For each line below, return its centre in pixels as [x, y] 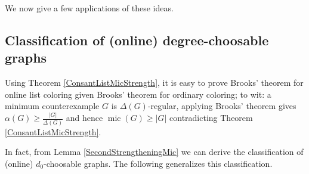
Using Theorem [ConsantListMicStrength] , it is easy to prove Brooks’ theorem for [154, 83]
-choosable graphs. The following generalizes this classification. [158, 163]
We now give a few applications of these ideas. [89, 8]
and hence [84, 118]
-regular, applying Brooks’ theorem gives [222, 106]
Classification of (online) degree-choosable [137, 40]
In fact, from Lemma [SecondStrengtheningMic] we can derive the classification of [154, 152]
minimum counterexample [52, 106]
